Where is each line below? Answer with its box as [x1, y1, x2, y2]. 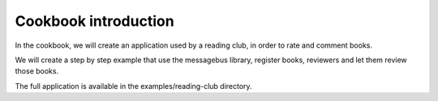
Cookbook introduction [15, 12, 174, 30]
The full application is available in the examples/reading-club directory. [15, 81, 252, 90]
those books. [15, 66, 59, 76]
